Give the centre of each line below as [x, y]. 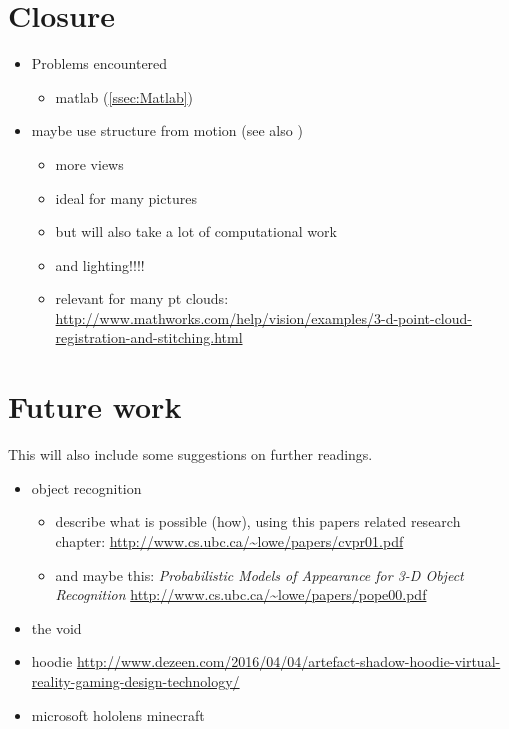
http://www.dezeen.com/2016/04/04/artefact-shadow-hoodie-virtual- [288, 661]
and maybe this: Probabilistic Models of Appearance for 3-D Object [259, 574]
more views [89, 163]
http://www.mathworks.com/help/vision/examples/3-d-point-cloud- [263, 317]
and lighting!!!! [100, 264]
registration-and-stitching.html [149, 337]
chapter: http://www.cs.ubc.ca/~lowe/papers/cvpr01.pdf [229, 540]
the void [56, 627]
